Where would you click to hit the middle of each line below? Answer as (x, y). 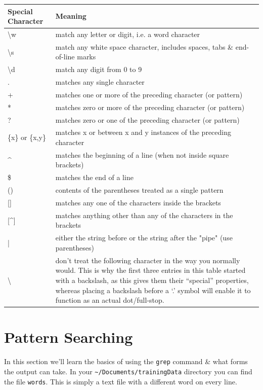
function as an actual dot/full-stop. (110, 300)
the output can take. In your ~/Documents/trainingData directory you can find (128, 371)
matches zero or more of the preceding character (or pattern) (150, 107)
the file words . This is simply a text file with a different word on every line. (121, 381)
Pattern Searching (69, 337)
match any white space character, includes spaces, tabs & (144, 46)
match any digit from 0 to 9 (99, 69)
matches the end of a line (94, 177)
